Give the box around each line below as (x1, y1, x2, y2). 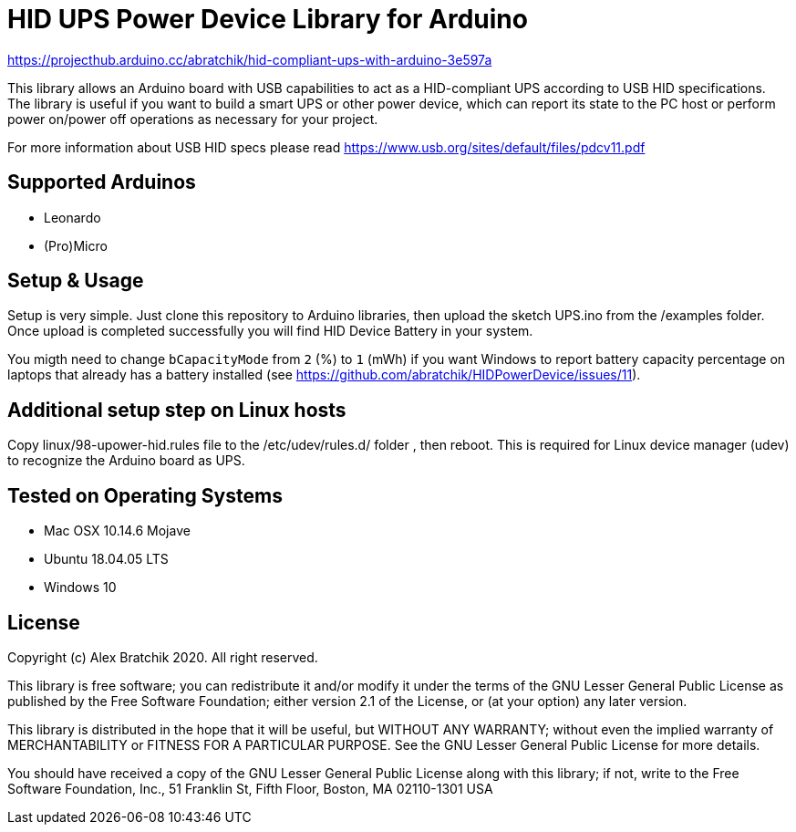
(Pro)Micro (44, 237, 108, 254)
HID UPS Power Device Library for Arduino (7, 4, 528, 35)
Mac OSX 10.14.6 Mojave (44, 523, 191, 539)
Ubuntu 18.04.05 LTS (44, 551, 169, 567)
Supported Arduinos (7, 171, 196, 194)
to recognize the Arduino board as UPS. (7, 452, 245, 469)
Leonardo (44, 209, 101, 225)
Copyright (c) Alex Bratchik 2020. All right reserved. (7, 649, 318, 665)
